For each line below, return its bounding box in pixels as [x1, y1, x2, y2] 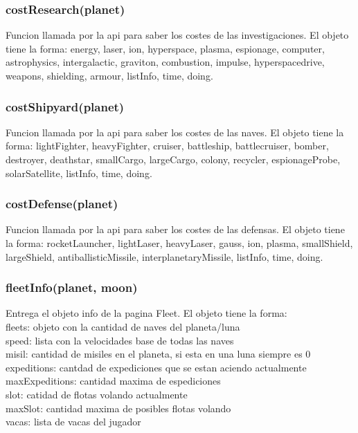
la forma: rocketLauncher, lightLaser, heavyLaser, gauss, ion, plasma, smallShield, [6, 236, 353, 250]
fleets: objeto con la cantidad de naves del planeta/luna [6, 320, 240, 333]
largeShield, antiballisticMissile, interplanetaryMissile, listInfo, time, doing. [6, 249, 323, 264]
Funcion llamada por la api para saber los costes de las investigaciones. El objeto [6, 28, 349, 42]
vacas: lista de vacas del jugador [6, 414, 141, 429]
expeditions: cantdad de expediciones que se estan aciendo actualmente [6, 360, 307, 374]
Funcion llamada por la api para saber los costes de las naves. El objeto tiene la [6, 125, 344, 139]
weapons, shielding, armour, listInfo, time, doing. [6, 68, 213, 82]
